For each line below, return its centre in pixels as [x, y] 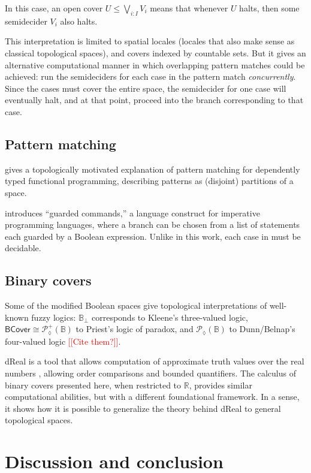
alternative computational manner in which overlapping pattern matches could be [155, 64]
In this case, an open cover [54, 8]
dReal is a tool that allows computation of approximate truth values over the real [155, 361]
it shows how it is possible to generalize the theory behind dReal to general [143, 408]
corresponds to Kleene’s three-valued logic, [170, 317]
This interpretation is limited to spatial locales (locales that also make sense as [150, 41]
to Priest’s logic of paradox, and [135, 329]
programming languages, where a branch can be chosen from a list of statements [153, 225]
